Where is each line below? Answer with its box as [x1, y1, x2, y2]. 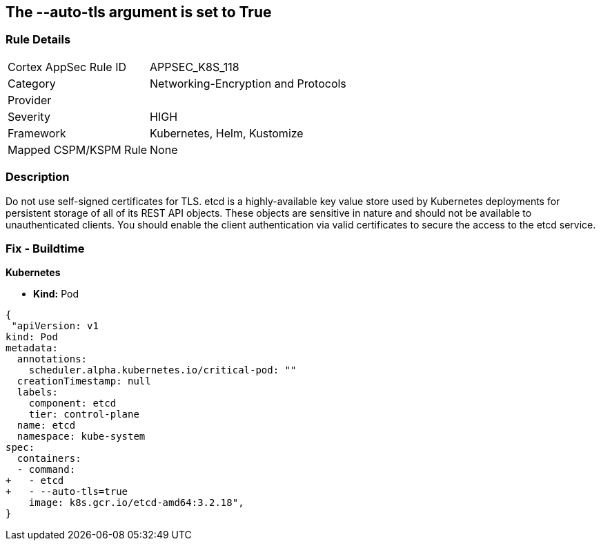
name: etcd [17, 420, 76, 431]
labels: [17, 387, 58, 398]
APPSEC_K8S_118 [150, 59, 239, 74]
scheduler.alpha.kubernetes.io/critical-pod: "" [28, 364, 297, 376]
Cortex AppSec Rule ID [8, 59, 127, 74]
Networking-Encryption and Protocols [150, 76, 346, 90]
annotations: [17, 353, 88, 365]
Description [6, 170, 70, 184]
